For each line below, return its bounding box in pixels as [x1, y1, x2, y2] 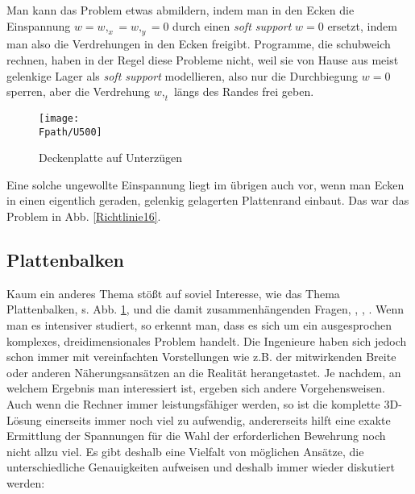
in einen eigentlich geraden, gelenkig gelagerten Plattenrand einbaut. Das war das [6, 192, 409, 209]
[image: [39, 112, 80, 124]
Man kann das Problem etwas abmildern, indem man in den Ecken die [6, 2, 355, 18]
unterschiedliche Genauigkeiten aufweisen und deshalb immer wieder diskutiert [6, 459, 396, 475]
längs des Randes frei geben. [173, 83, 314, 100]
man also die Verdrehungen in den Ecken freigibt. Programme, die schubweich [6, 35, 391, 52]
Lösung [6, 411, 42, 428]
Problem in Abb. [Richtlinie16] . [6, 208, 161, 225]
